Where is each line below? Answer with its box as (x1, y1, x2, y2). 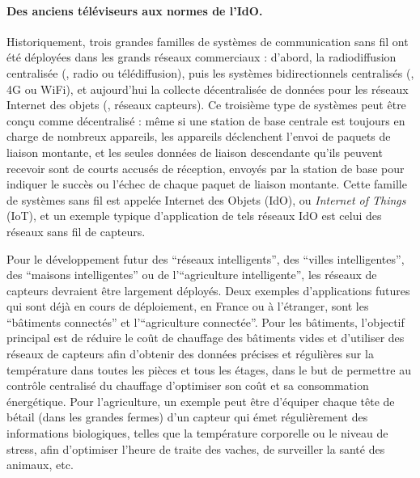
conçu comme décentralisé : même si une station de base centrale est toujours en (6, 112, 405, 129)
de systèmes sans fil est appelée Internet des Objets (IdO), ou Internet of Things (6, 191, 406, 208)
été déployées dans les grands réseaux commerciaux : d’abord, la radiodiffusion (6, 49, 397, 66)
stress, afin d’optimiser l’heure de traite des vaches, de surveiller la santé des (6, 440, 385, 457)
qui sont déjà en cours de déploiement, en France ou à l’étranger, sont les (6, 298, 369, 315)
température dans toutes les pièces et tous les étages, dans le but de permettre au (6, 361, 412, 378)
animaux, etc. (6, 456, 74, 473)
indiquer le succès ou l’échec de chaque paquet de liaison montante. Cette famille (6, 176, 407, 192)
